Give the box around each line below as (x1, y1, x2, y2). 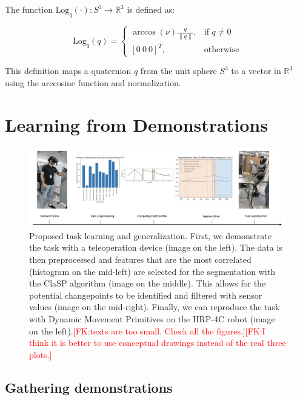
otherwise (204, 46, 239, 55)
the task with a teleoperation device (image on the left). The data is (29, 241, 282, 254)
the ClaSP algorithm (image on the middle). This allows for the (29, 277, 266, 290)
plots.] (29, 348, 52, 361)
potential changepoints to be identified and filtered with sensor (29, 288, 262, 301)
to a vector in (231, 64, 281, 77)
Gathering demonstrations (5, 378, 173, 396)
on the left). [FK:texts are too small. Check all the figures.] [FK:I (29, 324, 265, 337)
